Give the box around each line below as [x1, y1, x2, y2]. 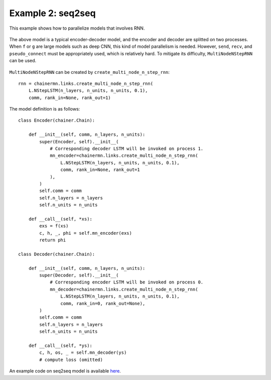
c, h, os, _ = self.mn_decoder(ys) [39, 350, 127, 355]
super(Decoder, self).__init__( [39, 272, 119, 278]
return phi [39, 237, 66, 243]
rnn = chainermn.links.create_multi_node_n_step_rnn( [18, 80, 153, 86]
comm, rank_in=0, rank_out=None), [60, 301, 146, 306]
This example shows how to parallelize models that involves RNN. [9, 25, 145, 31]
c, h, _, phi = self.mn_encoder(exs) [39, 230, 132, 236]
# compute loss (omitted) [39, 357, 103, 362]
